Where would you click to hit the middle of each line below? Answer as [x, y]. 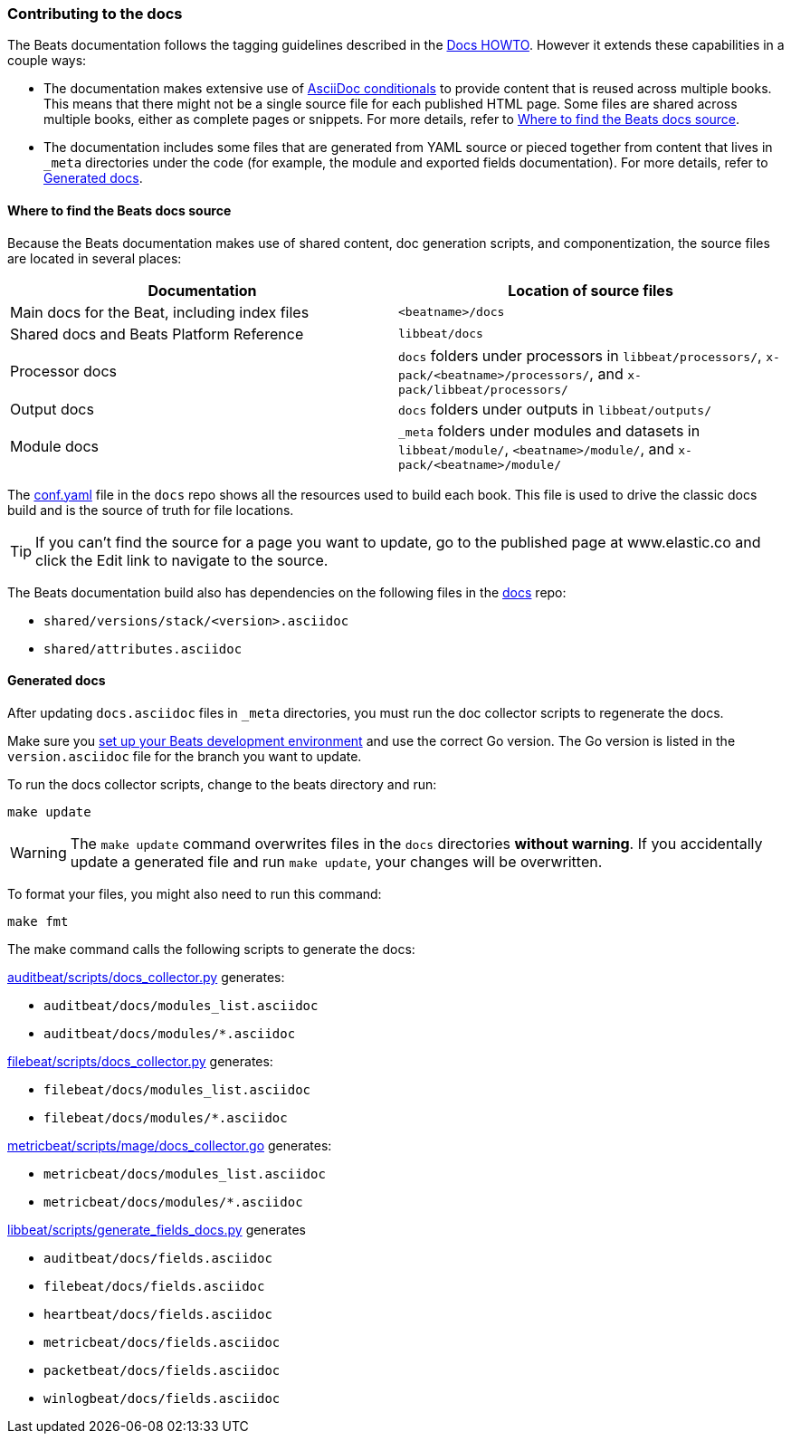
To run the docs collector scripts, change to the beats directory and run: [222, 784]
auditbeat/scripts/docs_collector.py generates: [146, 977]
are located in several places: [95, 258]
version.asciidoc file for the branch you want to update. [185, 756]
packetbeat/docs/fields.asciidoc [162, 1370]
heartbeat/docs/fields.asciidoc [158, 1314]
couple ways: [47, 61]
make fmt [38, 921]
